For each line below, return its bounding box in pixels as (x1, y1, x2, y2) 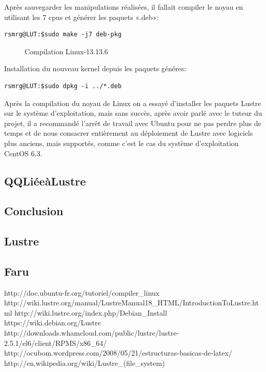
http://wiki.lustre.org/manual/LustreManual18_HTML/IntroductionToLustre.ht (4, 297, 259, 308)
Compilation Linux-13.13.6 (25, 46, 108, 56)
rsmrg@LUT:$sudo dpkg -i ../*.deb (4, 82, 122, 90)
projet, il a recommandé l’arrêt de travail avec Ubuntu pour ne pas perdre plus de (4, 117, 261, 128)
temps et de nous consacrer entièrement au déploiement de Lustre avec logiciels (4, 128, 253, 138)
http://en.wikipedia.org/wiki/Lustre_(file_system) (4, 357, 165, 368)
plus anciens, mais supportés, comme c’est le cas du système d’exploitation (4, 137, 239, 148)
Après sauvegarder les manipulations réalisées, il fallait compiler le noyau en (4, 2, 243, 12)
